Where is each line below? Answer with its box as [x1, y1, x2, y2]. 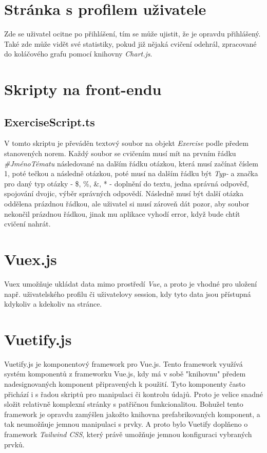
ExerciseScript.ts [4, 114, 95, 129]
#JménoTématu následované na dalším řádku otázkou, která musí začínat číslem [4, 158, 258, 168]
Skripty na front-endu [4, 79, 162, 100]
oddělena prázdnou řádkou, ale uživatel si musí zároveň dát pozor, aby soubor [4, 198, 250, 209]
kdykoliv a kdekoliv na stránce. [4, 298, 102, 309]
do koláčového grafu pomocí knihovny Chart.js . [4, 48, 152, 59]
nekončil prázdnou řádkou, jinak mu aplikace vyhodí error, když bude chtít [4, 208, 240, 219]
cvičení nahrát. [4, 218, 51, 229]
